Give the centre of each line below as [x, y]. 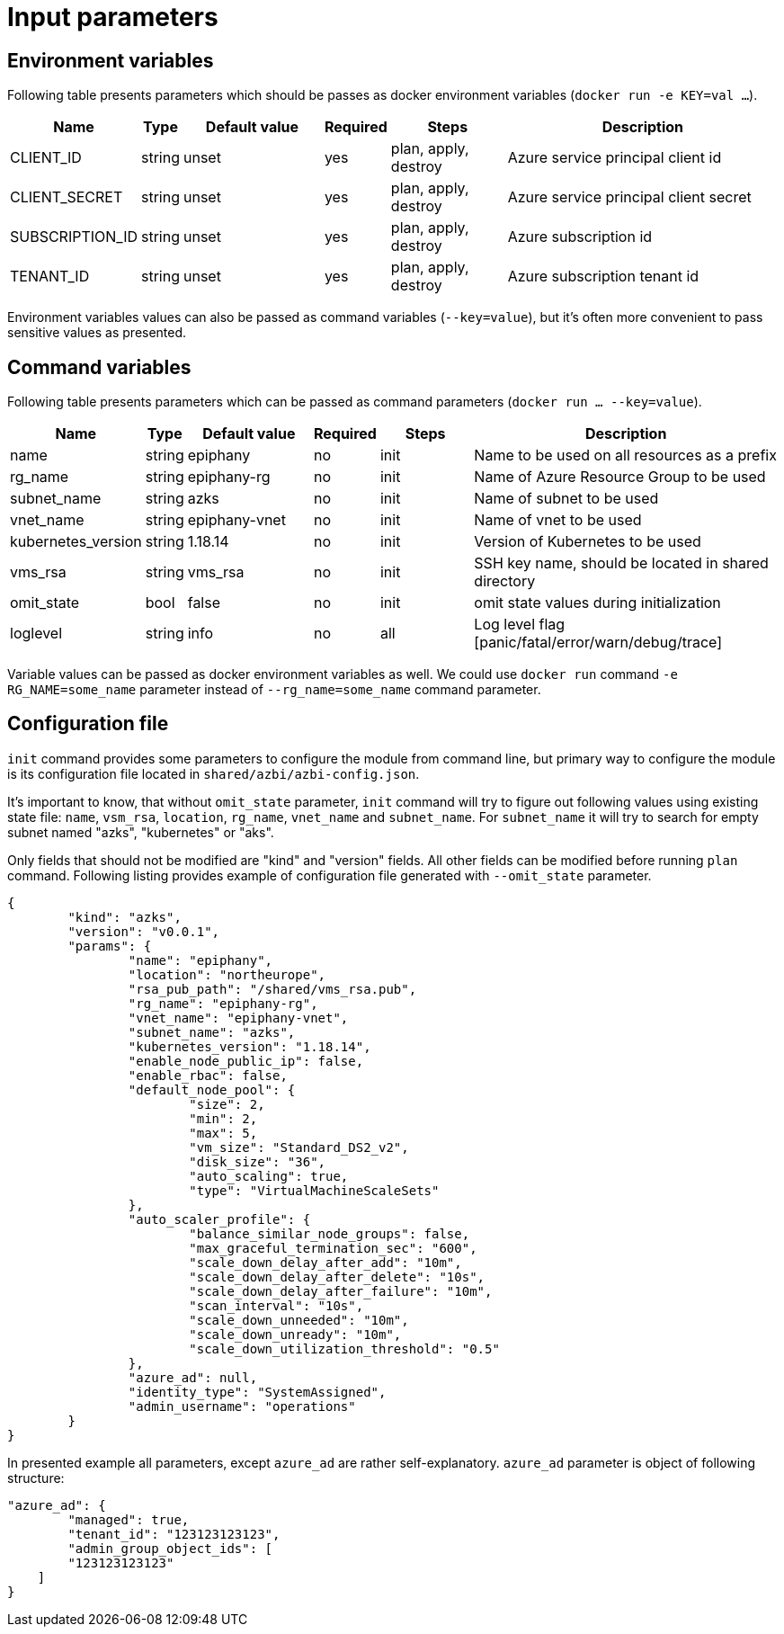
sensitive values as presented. [97, 333]
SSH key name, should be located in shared [621, 563]
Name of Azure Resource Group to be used [620, 477]
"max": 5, [223, 1133]
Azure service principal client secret [629, 197]
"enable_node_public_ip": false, [246, 1061]
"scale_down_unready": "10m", [295, 1334]
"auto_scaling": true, [269, 1176]
